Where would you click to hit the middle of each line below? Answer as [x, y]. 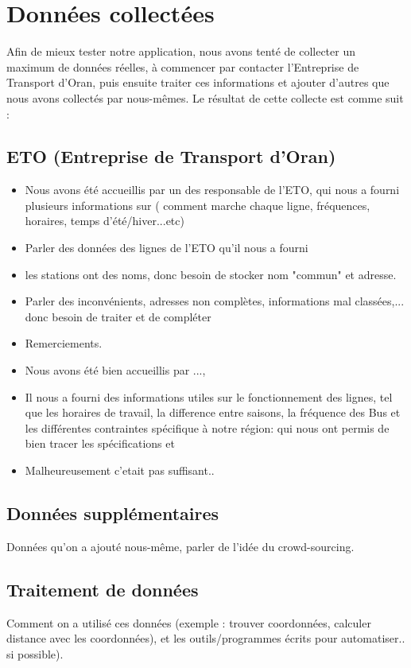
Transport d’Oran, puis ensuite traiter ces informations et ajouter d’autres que [198, 82]
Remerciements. [64, 343]
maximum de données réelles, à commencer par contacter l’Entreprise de [183, 66]
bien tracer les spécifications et [100, 443]
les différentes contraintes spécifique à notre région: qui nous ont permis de [207, 427]
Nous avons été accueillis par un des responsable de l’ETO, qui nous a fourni [212, 190]
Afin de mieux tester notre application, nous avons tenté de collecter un [181, 51]
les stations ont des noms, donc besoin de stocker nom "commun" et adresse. [211, 274]
